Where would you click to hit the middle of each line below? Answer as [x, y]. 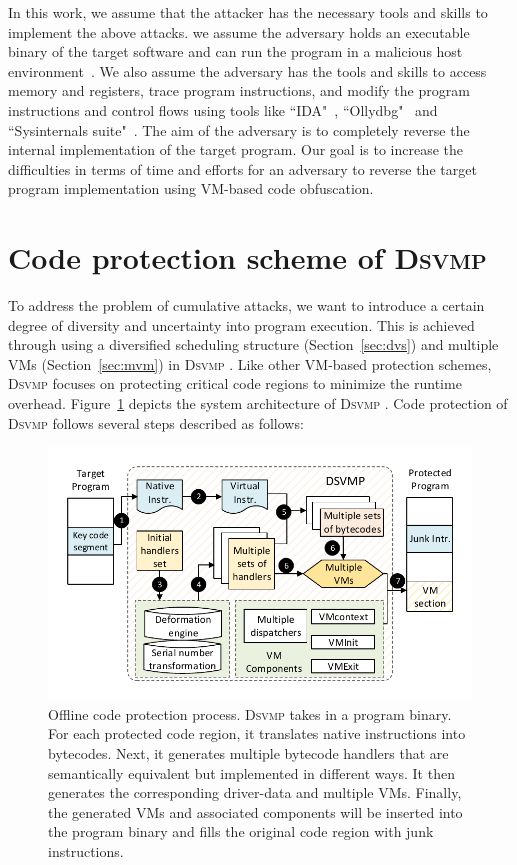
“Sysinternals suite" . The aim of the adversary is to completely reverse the [239, 129]
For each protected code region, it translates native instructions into [257, 733]
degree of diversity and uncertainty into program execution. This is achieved [241, 324]
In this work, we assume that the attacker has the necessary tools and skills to [248, 12]
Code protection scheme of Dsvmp [247, 257]
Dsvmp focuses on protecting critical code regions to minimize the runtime [235, 383]
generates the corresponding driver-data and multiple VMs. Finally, [255, 792]
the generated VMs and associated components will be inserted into [255, 811]
